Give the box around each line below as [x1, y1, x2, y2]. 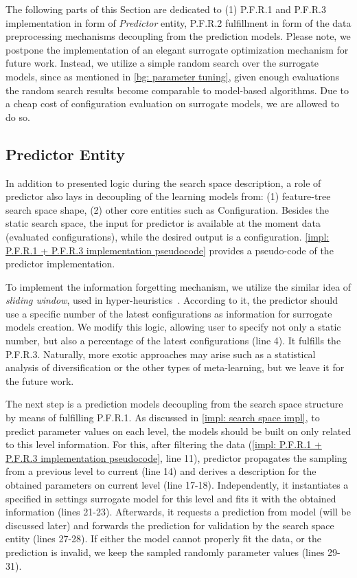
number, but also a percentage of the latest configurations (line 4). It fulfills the [5, 333, 341, 348]
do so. [5, 109, 30, 124]
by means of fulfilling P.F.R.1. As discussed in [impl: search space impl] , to [5, 410, 320, 425]
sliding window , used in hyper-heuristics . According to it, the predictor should [5, 293, 338, 307]
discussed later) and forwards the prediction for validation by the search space [5, 518, 334, 532]
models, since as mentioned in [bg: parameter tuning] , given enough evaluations [5, 69, 340, 83]
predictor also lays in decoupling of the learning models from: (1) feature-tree [5, 189, 331, 203]
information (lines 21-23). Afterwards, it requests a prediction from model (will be [5, 504, 352, 519]
